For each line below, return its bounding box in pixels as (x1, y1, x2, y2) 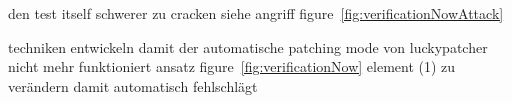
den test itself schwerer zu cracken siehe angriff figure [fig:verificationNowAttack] (8, 3, 504, 23)
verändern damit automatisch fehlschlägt (8, 75, 258, 96)
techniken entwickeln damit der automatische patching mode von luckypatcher (8, 36, 488, 57)
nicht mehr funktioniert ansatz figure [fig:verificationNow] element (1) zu (8, 56, 456, 77)
